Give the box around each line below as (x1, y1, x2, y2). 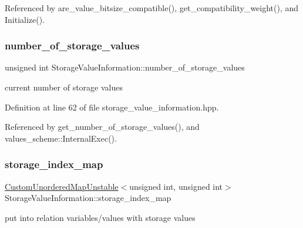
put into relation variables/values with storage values (5, 211, 196, 223)
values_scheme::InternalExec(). (5, 132, 117, 144)
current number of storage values (5, 81, 123, 93)
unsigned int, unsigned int (129, 180, 223, 192)
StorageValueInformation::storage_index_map (5, 192, 171, 204)
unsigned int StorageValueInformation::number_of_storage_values (5, 61, 245, 73)
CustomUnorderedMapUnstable (5, 180, 119, 192)
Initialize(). (5, 13, 45, 25)
